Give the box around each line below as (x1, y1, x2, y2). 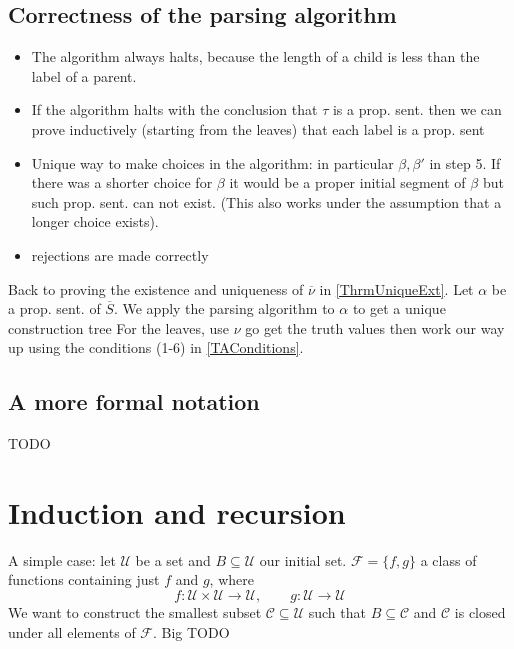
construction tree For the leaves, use (8, 317, 230, 338)
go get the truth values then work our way (245, 317, 505, 338)
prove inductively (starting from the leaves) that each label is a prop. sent (31, 118, 485, 139)
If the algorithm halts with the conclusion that (31, 99, 318, 120)
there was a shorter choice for (31, 172, 213, 193)
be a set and (135, 549, 211, 570)
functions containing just (8, 569, 160, 590)
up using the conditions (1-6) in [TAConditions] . (8, 337, 304, 358)
